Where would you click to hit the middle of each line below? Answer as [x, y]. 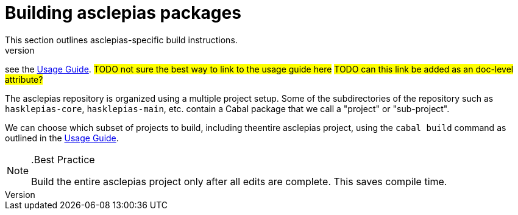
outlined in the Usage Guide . [62, 138]
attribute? [24, 79]
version [20, 50]
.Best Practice [63, 159]
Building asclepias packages [123, 13]
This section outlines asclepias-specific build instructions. [121, 40]
